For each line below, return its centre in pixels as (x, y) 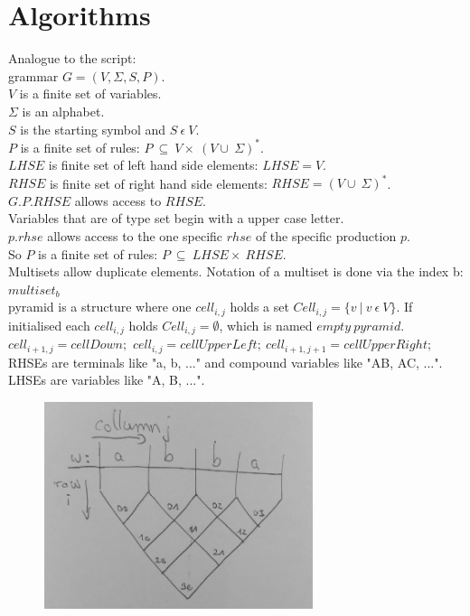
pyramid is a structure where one (100, 307)
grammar (33, 75)
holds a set (259, 307)
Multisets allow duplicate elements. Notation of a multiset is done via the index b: (236, 271)
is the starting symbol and (93, 129)
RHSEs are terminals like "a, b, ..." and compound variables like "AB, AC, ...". (226, 362)
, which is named (266, 325)
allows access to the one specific (135, 236)
